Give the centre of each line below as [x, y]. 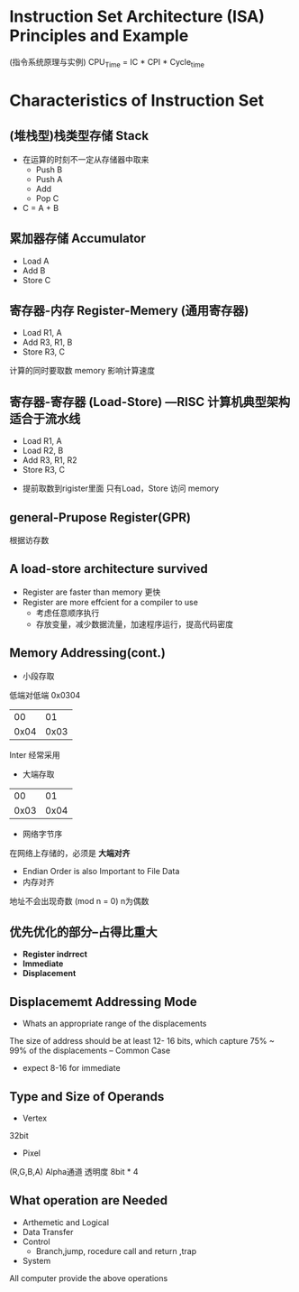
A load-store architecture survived [109, 569]
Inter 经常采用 [35, 754]
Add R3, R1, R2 [50, 460]
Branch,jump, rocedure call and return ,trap [116, 1250]
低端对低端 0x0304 [45, 695]
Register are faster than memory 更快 [91, 592]
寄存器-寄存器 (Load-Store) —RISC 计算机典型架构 [150, 402]
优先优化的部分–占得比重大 [83, 932]
